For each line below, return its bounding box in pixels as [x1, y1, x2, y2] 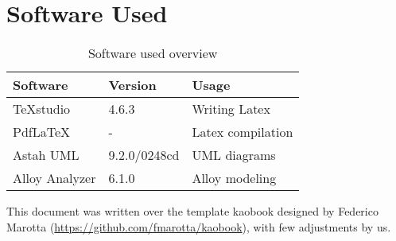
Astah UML [13, 146, 80, 165]
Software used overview [87, 44, 218, 63]
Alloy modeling [192, 169, 277, 188]
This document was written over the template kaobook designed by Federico [6, 203, 379, 220]
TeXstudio [13, 99, 71, 119]
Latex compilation [192, 122, 293, 142]
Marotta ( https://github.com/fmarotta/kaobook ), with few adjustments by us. [6, 218, 391, 235]
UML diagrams [192, 146, 276, 165]
